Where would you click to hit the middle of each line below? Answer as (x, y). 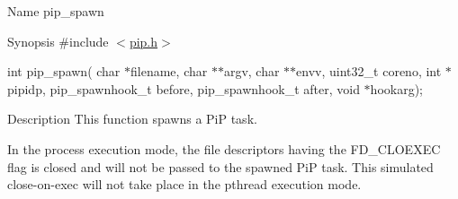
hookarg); (397, 88)
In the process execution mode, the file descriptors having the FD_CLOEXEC (224, 148)
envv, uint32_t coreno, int (369, 71)
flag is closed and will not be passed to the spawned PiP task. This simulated (220, 166)
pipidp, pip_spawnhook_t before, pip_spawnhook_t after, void (184, 88)
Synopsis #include (58, 41)
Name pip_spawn (56, 11)
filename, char (169, 71)
